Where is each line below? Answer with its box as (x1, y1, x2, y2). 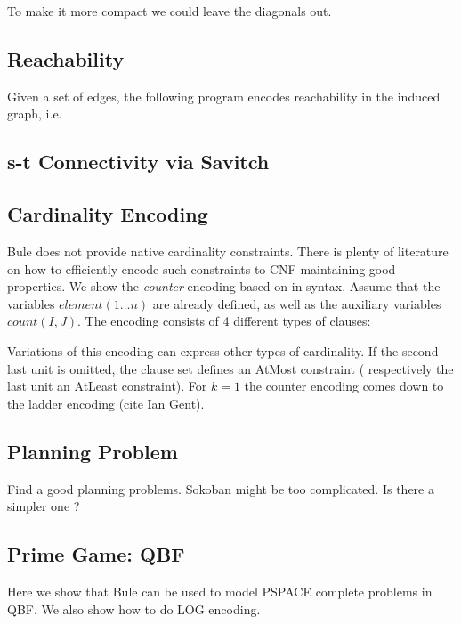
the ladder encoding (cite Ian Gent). (7, 393, 205, 412)
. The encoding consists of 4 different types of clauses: (77, 312, 371, 330)
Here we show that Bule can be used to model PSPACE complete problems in (7, 581, 433, 600)
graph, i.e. (7, 104, 62, 123)
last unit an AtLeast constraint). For (7, 377, 207, 395)
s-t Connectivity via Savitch (7, 148, 270, 175)
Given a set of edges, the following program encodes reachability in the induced (7, 86, 441, 105)
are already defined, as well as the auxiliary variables (152, 294, 441, 312)
